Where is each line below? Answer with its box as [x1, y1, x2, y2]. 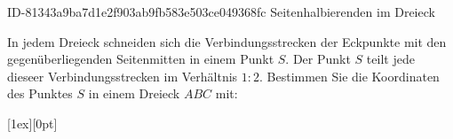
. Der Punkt [285, 50, 351, 68]
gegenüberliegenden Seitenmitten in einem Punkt [7, 50, 274, 68]
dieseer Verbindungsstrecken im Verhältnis [7, 66, 238, 85]
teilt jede [366, 50, 415, 68]
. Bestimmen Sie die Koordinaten [258, 66, 440, 85]
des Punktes [7, 84, 73, 103]
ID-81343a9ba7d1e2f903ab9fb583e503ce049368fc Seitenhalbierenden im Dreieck [7, 3, 435, 20]
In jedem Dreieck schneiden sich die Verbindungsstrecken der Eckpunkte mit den [7, 32, 447, 50]
